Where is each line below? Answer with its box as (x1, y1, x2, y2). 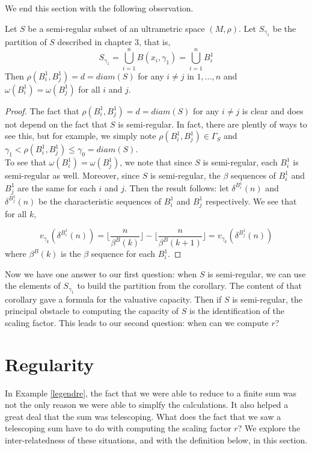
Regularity (5, 351, 94, 376)
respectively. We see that (205, 194, 297, 207)
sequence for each (91, 247, 156, 260)
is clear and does (242, 104, 304, 117)
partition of (5, 35, 47, 48)
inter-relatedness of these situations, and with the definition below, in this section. (5, 433, 308, 446)
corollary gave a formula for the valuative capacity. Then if (5, 292, 222, 305)
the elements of (5, 279, 61, 292)
